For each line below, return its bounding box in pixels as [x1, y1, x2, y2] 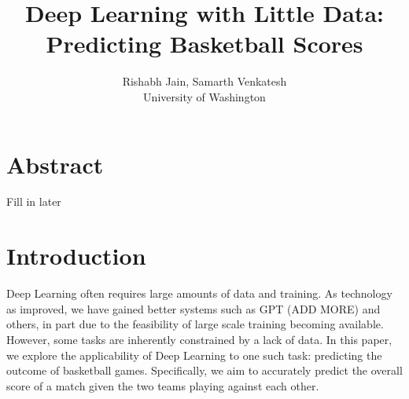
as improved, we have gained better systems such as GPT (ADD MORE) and [6, 300, 381, 317]
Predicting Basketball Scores [46, 27, 363, 60]
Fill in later [6, 193, 61, 210]
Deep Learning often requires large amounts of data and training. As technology [6, 285, 392, 302]
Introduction [6, 240, 146, 272]
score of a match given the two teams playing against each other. [6, 377, 319, 394]
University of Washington [143, 88, 266, 104]
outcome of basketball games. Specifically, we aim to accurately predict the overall [6, 362, 403, 379]
